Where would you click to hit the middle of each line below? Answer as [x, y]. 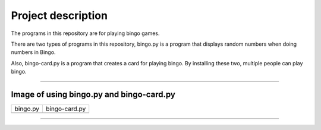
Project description [59, 15]
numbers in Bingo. [33, 52]
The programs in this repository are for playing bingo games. [85, 33]
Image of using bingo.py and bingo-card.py [93, 94]
